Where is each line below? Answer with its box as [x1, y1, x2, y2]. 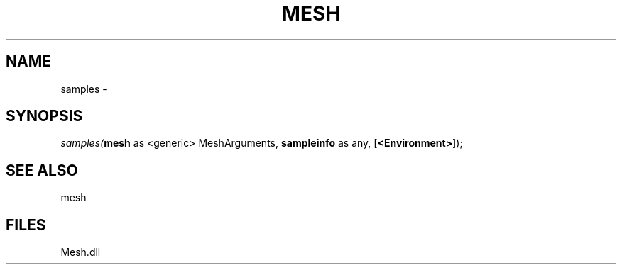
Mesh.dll [60, 246, 101, 259]
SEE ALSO [6, 161, 78, 179]
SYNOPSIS [6, 107, 83, 125]
